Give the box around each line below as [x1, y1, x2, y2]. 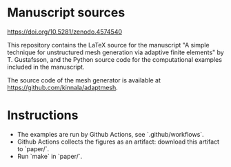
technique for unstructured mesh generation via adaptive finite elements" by [7, 48, 224, 56]
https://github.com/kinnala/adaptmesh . [7, 83, 119, 91]
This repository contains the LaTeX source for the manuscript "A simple [7, 41, 210, 49]
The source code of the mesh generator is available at [7, 76, 161, 84]
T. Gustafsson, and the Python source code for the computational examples [7, 55, 223, 63]
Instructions [7, 108, 79, 123]
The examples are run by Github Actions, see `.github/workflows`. [17, 130, 205, 138]
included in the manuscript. [7, 63, 85, 71]
